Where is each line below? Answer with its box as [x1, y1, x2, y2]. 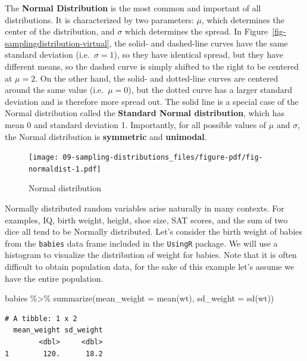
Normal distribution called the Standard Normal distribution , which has [5, 107, 285, 119]
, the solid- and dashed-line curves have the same [109, 36, 288, 49]
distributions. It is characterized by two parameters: [5, 13, 194, 26]
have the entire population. [5, 272, 104, 284]
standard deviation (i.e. [5, 48, 90, 61]
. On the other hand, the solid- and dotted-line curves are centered [35, 71, 278, 84]
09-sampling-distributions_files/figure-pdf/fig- [62, 153, 263, 162]
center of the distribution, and [5, 25, 115, 38]
